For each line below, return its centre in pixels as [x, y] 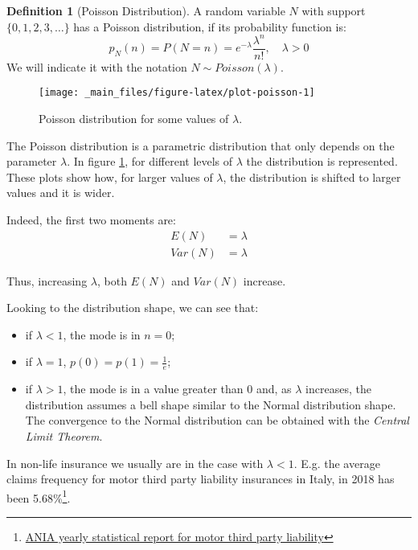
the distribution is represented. [322, 161]
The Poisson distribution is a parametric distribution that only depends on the [201, 145]
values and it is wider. [61, 193]
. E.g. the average [337, 463]
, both [112, 280]
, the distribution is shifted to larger [312, 176]
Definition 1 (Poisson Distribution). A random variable [146, 10]
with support [334, 10]
